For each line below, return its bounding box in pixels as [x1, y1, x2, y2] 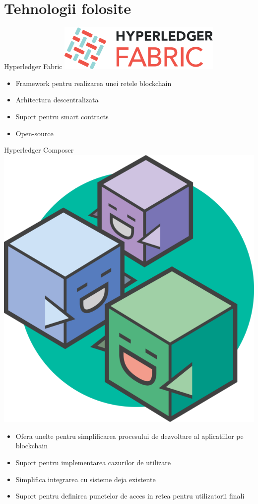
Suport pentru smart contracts [15, 111, 109, 121]
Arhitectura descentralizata [15, 94, 99, 105]
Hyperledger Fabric [4, 61, 63, 72]
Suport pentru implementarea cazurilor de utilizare [15, 457, 171, 468]
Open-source [15, 128, 54, 138]
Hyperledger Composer [4, 145, 74, 155]
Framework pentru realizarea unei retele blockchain [15, 78, 172, 88]
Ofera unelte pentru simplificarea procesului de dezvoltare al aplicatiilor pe [15, 430, 244, 441]
